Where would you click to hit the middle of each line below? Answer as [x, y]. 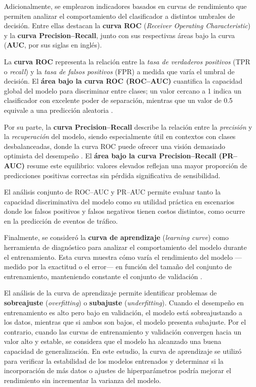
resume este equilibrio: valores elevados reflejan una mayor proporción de [137, 165]
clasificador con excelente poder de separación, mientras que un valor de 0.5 [118, 100]
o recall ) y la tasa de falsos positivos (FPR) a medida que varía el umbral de [119, 71]
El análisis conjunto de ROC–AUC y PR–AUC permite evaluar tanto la [112, 192]
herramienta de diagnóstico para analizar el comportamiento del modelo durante [126, 247]
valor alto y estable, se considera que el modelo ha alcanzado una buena [113, 341]
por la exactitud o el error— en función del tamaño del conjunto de [130, 266]
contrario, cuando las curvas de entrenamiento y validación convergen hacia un [123, 331]
